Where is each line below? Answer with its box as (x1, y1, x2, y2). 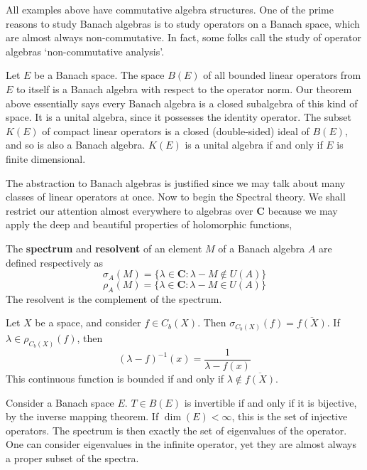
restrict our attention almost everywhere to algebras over (6, 203, 253, 218)
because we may (268, 203, 338, 218)
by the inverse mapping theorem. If (6, 409, 159, 424)
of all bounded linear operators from (203, 68, 361, 82)
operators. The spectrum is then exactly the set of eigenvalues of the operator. (6, 422, 347, 437)
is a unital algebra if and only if (185, 137, 323, 152)
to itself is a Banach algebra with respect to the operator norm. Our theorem (16, 81, 352, 96)
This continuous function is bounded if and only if (6, 370, 224, 385)
